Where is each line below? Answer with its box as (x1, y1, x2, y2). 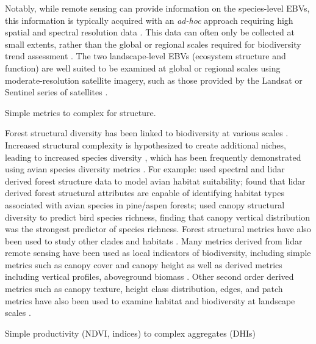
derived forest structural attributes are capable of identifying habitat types (5, 186, 284, 199)
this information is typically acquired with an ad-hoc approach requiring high (5, 13, 293, 26)
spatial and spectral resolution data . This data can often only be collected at (5, 26, 295, 38)
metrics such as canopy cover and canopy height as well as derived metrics (5, 258, 282, 271)
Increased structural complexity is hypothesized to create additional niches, (5, 138, 286, 151)
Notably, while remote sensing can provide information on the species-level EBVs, (5, 2, 310, 14)
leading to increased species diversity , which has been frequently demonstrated (5, 150, 301, 163)
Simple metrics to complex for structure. (5, 106, 156, 119)
